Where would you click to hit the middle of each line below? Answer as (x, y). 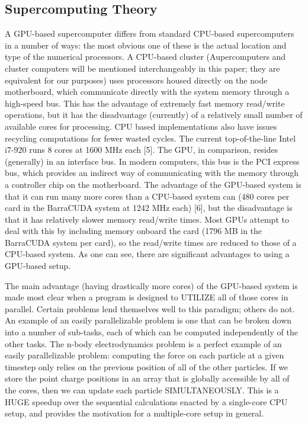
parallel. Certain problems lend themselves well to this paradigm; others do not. (150, 308)
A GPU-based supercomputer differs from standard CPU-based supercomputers (150, 33)
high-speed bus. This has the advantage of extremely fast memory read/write (145, 103)
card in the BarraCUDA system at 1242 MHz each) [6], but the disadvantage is (149, 208)
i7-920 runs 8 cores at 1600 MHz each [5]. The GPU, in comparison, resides (142, 150)
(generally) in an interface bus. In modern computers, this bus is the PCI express (152, 161)
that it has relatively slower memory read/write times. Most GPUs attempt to (147, 219)
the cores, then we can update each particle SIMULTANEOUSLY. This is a (142, 390)
